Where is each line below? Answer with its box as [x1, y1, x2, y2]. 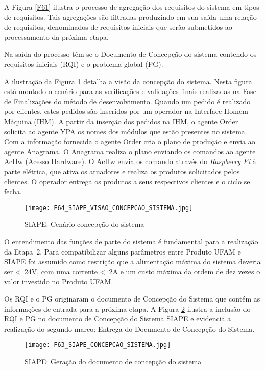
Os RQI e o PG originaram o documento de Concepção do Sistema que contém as [4, 293, 260, 304]
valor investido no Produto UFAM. [4, 276, 113, 287]
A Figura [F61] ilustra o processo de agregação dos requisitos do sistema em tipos [4, 2, 259, 12]
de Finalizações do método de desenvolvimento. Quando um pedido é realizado [4, 96, 251, 106]
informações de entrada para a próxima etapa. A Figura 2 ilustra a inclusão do [4, 303, 251, 314]
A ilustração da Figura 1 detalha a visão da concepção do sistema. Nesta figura [4, 76, 252, 86]
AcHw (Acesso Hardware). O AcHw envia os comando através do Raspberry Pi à [4, 156, 256, 167]
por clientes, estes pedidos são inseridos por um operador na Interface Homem [4, 106, 248, 117]
